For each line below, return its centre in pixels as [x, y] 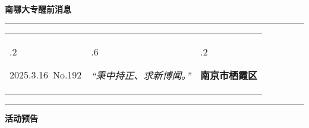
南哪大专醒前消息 [38, 9]
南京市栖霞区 [229, 75]
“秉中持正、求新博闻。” [141, 75]
